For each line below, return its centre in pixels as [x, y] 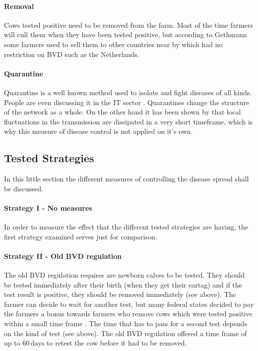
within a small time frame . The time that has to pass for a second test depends [126, 323]
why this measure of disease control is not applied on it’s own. [98, 131]
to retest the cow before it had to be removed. [117, 343]
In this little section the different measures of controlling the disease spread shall [127, 179]
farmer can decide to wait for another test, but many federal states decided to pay [129, 304]
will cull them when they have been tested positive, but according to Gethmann [126, 34]
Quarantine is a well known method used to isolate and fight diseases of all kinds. [128, 92]
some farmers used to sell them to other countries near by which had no [113, 44]
